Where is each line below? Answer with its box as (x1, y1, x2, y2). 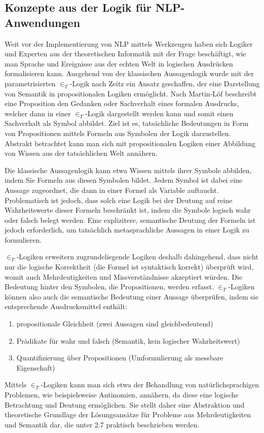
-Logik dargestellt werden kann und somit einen (85, 108, 234, 118)
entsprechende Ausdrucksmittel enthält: (5, 301, 127, 312)
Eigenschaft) (16, 362, 55, 373)
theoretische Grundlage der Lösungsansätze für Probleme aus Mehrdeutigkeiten (5, 409, 251, 420)
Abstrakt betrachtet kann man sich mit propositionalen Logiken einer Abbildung (5, 138, 255, 148)
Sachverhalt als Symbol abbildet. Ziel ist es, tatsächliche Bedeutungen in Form (5, 118, 249, 128)
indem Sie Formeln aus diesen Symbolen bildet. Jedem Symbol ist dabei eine (5, 175, 243, 185)
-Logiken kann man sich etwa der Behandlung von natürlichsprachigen (41, 379, 259, 390)
